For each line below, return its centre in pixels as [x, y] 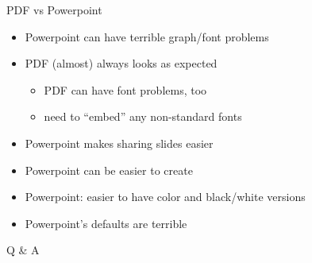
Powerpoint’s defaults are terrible [106, 223]
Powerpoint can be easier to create [109, 170]
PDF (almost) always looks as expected [121, 63]
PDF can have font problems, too [125, 89]
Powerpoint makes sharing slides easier [119, 143]
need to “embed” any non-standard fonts [143, 116]
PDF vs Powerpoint [54, 10]
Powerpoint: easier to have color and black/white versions [165, 197]
